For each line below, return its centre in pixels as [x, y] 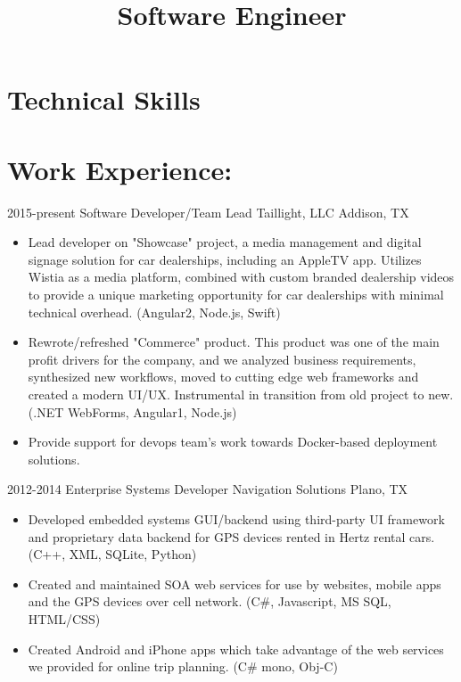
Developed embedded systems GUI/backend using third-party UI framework [236, 519]
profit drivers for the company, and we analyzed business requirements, [222, 359]
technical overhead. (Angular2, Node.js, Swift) [154, 312]
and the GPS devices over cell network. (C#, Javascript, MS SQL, [210, 601]
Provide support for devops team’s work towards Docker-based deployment [233, 442]
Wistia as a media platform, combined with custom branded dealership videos [241, 277]
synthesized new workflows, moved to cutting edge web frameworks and [223, 377]
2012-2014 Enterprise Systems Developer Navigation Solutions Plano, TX [208, 489]
